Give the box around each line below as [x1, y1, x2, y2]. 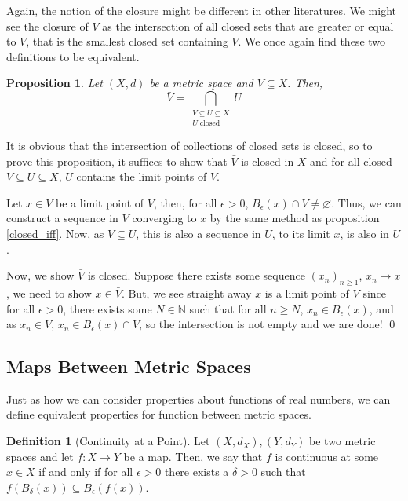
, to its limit [271, 225, 330, 241]
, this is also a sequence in [136, 225, 261, 241]
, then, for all [153, 194, 217, 210]
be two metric [309, 433, 376, 449]
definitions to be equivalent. [6, 48, 140, 64]
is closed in [241, 152, 294, 169]
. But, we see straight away [121, 284, 252, 301]
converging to [132, 210, 197, 226]
